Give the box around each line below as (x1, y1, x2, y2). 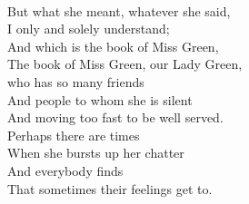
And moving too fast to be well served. (7, 108, 224, 127)
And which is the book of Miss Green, (7, 36, 219, 55)
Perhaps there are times (7, 125, 140, 144)
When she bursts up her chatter (7, 143, 184, 162)
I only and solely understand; (7, 19, 170, 38)
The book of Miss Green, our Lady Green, (7, 54, 243, 73)
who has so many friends (7, 72, 144, 91)
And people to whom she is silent (7, 90, 193, 109)
